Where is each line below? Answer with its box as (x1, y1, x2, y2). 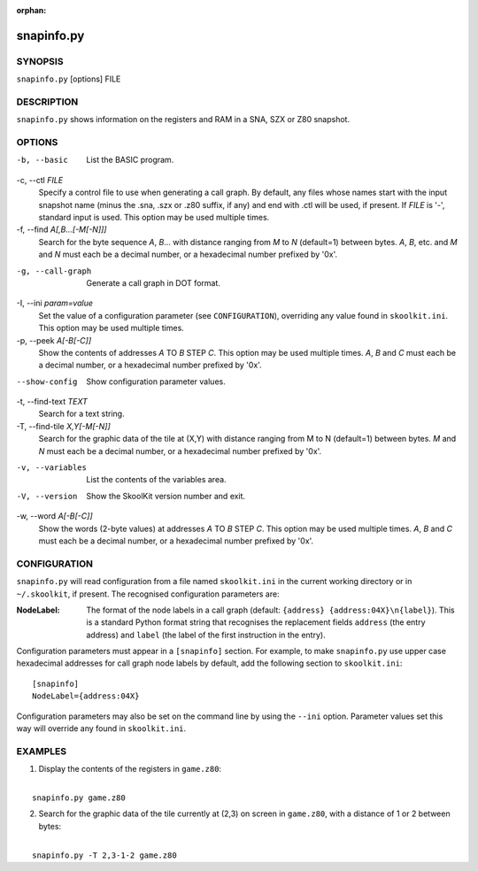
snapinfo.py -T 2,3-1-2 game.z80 (32, 850, 177, 860)
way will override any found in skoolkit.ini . (16, 723, 187, 734)
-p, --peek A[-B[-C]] (16, 335, 92, 345)
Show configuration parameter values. (86, 376, 226, 387)
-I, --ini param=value (16, 297, 93, 309)
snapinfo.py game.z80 (32, 792, 126, 803)
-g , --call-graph (16, 266, 92, 276)
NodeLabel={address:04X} (32, 691, 140, 701)
